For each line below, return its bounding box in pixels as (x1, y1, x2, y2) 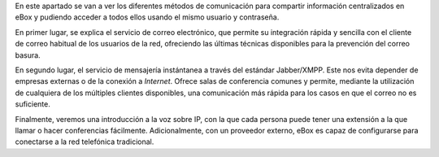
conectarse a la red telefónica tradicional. (15, 137, 154, 146)
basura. (15, 50, 41, 60)
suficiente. (15, 99, 50, 109)
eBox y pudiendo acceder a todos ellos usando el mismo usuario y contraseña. (15, 12, 280, 22)
